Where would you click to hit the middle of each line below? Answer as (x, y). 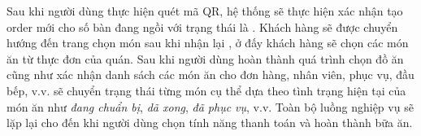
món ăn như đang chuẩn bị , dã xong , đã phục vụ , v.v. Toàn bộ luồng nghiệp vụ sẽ (210, 106)
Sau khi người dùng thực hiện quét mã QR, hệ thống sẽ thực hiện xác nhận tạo (205, 11)
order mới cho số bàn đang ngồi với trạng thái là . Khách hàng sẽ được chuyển (202, 26)
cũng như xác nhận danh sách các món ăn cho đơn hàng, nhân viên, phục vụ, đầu (210, 75)
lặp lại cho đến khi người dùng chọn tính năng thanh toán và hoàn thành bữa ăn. (210, 123)
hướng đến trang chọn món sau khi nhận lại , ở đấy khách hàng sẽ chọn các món (208, 43)
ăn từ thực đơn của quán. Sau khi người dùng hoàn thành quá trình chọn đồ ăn (205, 58)
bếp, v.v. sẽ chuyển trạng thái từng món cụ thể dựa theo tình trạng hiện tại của (206, 90)
